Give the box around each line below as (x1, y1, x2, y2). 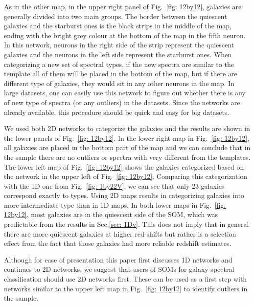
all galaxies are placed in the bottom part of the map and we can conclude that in (4, 142, 251, 153)
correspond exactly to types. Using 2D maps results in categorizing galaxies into (4, 190, 244, 200)
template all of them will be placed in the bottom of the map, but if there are (4, 68, 237, 79)
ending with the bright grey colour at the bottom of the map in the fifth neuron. (4, 30, 246, 40)
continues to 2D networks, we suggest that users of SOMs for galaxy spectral (4, 264, 234, 274)
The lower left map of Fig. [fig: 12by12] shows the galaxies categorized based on (4, 161, 244, 172)
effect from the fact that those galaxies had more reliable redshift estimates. (4, 238, 231, 248)
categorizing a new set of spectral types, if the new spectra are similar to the (4, 59, 234, 69)
